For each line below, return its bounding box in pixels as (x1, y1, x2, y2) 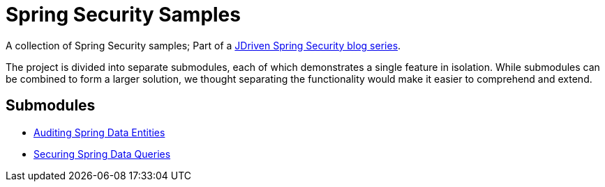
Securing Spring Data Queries (33, 147, 171, 160)
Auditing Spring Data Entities (33, 126, 165, 138)
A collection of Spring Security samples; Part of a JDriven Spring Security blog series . (6, 39, 401, 51)
